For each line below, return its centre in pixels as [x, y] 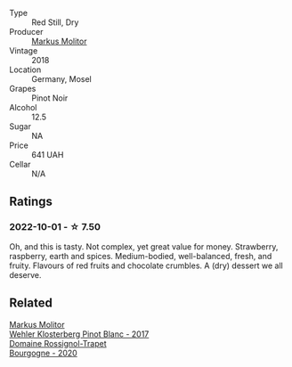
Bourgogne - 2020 [43, 353]
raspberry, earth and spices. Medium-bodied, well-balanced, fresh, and [141, 256]
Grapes [23, 89]
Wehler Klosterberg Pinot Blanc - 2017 [79, 334]
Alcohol [23, 107]
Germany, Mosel [61, 79]
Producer [26, 32]
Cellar [20, 164]
